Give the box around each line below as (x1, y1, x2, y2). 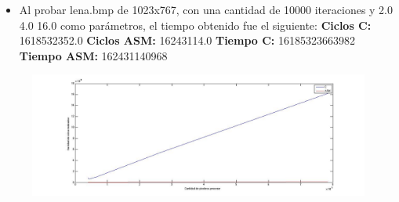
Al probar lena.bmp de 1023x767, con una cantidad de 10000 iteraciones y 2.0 (19, 2, 394, 17)
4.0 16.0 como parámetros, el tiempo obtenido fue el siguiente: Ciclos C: (19, 16, 372, 33)
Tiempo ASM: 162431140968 (19, 47, 168, 63)
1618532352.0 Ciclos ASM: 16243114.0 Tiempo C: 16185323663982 (19, 32, 355, 49)
